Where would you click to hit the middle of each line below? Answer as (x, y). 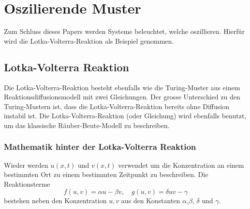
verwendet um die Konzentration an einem (181, 165)
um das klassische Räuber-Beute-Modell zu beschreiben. (87, 125)
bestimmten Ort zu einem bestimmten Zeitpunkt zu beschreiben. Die (106, 174)
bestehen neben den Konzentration (55, 201)
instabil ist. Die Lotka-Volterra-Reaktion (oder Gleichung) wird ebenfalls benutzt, (125, 116)
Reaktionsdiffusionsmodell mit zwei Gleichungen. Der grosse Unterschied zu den (122, 97)
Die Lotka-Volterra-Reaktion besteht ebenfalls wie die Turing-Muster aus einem (122, 87)
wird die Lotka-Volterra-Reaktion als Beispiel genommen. (89, 40)
